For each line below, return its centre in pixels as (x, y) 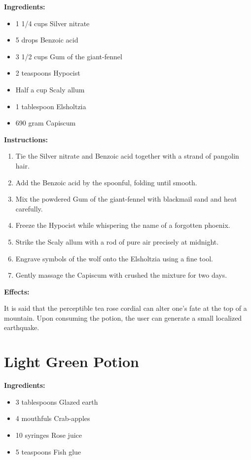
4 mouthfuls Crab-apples (53, 418)
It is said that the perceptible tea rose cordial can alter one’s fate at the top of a (125, 308)
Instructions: (26, 139)
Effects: (17, 291)
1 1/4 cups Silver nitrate (53, 23)
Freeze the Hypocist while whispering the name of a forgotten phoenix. (123, 225)
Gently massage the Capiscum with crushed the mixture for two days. (121, 275)
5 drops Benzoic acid (47, 40)
